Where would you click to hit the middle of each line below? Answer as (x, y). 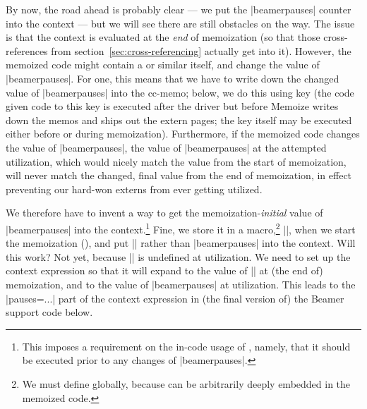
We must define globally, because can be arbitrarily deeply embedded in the (186, 383)
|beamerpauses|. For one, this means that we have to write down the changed (173, 78)
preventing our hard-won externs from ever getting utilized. (134, 189)
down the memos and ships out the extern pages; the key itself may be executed (179, 120)
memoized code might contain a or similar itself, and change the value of (163, 65)
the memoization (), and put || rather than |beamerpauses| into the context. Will (181, 243)
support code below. (49, 312)
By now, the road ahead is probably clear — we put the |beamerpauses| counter (179, 9)
